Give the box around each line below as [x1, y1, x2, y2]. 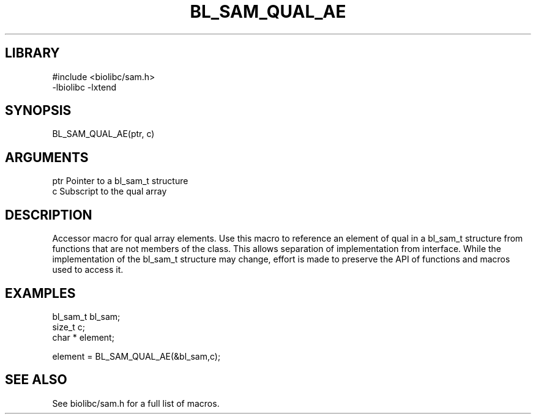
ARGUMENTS [5, 149, 89, 165]
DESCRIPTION [5, 207, 92, 223]
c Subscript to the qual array [52, 186, 167, 197]
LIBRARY [5, 45, 60, 61]
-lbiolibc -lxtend [52, 81, 117, 92]
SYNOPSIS [5, 103, 72, 119]
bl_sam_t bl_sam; [52, 311, 121, 322]
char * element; [52, 332, 114, 343]
